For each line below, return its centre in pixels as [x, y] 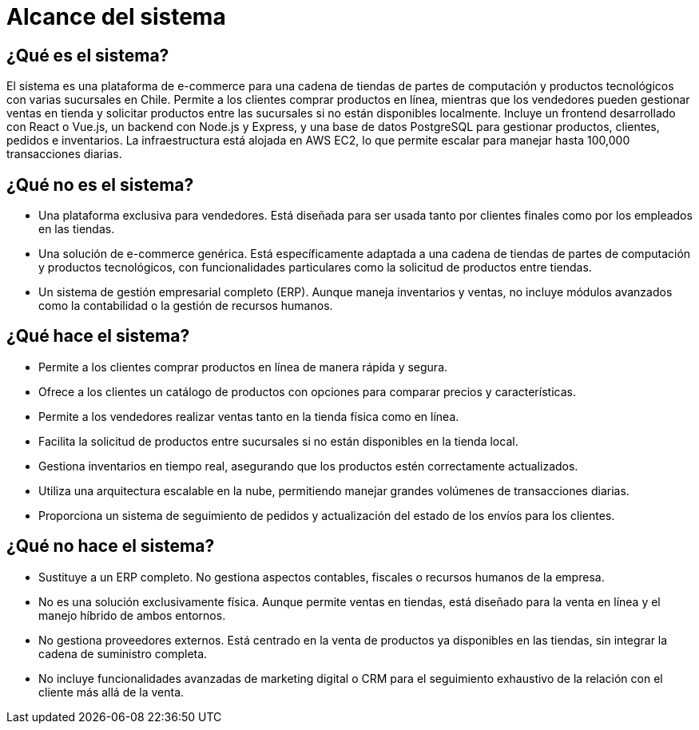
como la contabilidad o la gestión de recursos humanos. [186, 306]
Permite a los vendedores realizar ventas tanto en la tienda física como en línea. [249, 416]
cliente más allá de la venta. [111, 692]
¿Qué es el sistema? [88, 55]
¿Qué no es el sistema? [100, 184]
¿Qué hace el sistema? [98, 336]
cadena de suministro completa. [123, 653]
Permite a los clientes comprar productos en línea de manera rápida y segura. [243, 367]
